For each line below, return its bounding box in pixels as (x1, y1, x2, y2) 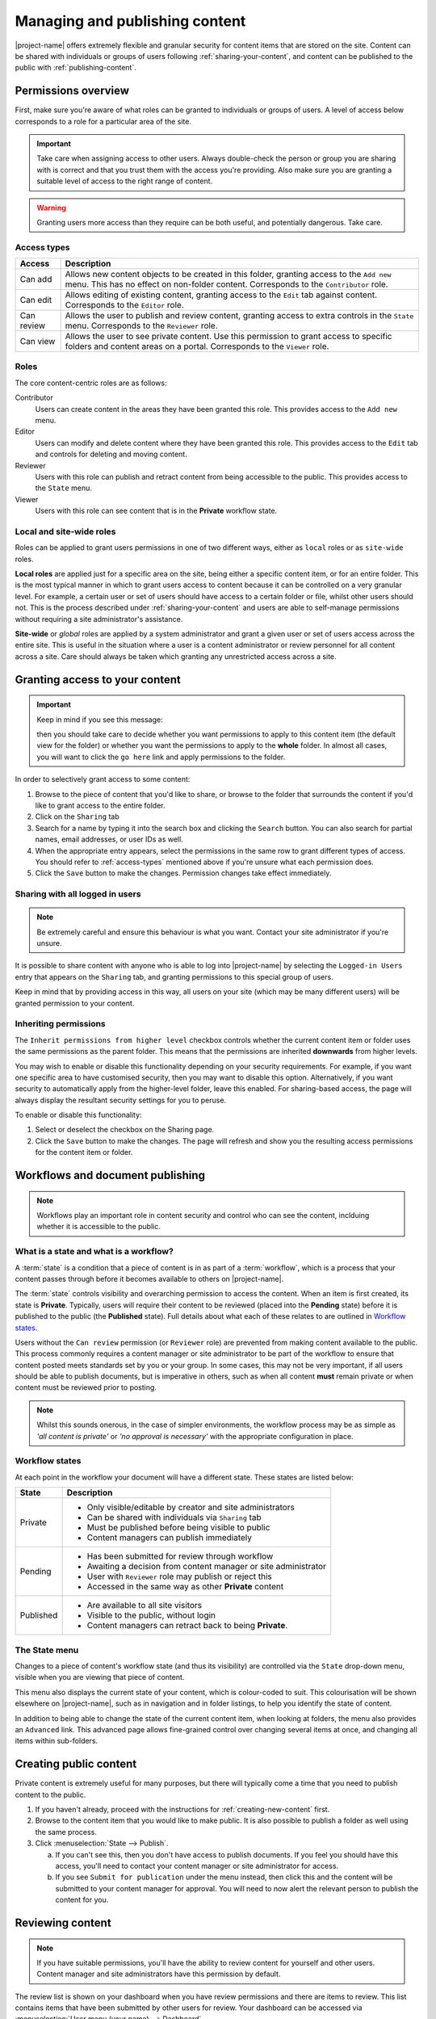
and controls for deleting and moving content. (35, 449, 187, 460)
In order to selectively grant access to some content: (15, 774, 191, 784)
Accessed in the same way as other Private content (86, 1581, 284, 1593)
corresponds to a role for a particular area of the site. (15, 116, 191, 126)
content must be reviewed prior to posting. (15, 1383, 157, 1392)
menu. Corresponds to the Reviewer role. (65, 320, 218, 331)
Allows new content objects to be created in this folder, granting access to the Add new (65, 269, 392, 280)
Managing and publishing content (15, 12, 246, 30)
